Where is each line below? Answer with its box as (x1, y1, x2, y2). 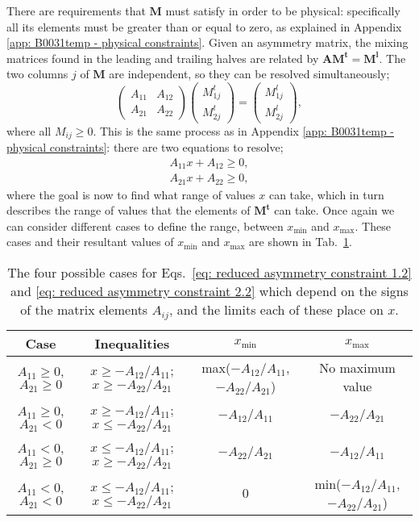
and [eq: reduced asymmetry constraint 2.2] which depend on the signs (10, 281, 409, 300)
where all (6, 122, 52, 139)
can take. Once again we (274, 202, 395, 219)
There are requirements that (6, 2, 146, 19)
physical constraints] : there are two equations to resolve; (6, 139, 284, 156)
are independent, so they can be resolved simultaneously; (109, 65, 390, 82)
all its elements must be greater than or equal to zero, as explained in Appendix (6, 18, 402, 35)
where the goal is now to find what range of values (6, 186, 255, 203)
